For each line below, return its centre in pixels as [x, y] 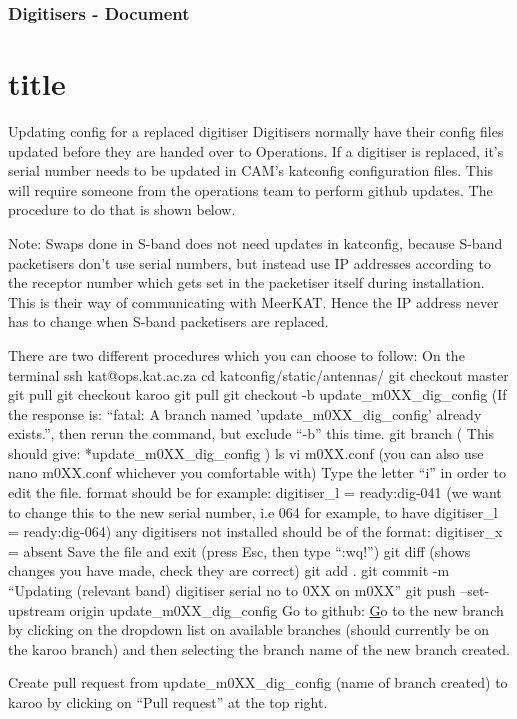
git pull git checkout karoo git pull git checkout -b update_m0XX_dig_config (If [257, 394]
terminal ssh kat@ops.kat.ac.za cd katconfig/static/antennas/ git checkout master [258, 374]
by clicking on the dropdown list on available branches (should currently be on [249, 629]
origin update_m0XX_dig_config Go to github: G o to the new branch [286, 609]
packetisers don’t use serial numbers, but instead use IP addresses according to [249, 262]
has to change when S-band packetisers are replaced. [168, 321]
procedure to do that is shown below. [122, 209]
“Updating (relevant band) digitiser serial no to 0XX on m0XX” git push [232, 590]
